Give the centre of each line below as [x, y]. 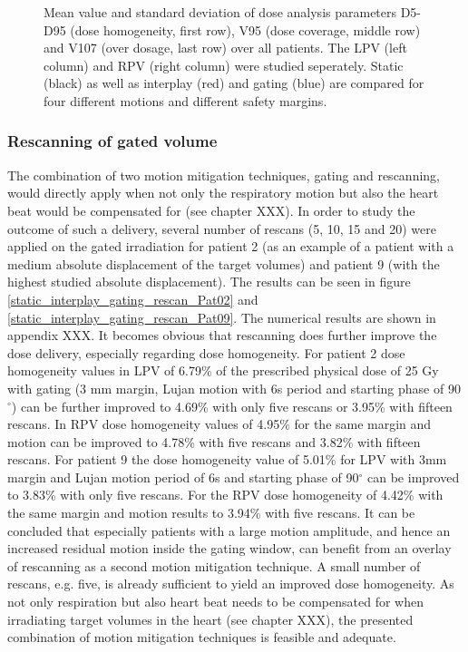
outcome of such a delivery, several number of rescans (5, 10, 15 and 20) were [222, 228]
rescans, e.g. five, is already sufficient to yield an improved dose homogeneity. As [231, 584]
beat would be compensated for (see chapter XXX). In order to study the [211, 210]
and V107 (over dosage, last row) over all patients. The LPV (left [225, 48]
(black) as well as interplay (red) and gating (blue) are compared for [234, 83]
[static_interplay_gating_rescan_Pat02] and [133, 299]
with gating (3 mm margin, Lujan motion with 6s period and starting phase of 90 [234, 388]
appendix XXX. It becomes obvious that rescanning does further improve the [222, 335]
